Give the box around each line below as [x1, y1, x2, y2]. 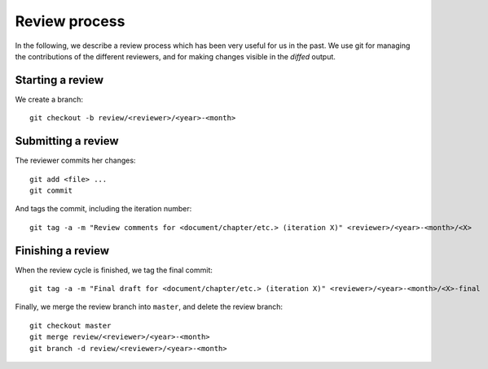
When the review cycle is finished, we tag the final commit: [15, 265, 213, 275]
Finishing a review [15, 244, 110, 258]
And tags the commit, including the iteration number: [15, 204, 192, 214]
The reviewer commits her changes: [15, 155, 136, 166]
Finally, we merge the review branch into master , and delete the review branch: [15, 302, 284, 312]
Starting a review [15, 73, 104, 87]
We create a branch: [15, 94, 84, 104]
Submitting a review [15, 134, 119, 148]
